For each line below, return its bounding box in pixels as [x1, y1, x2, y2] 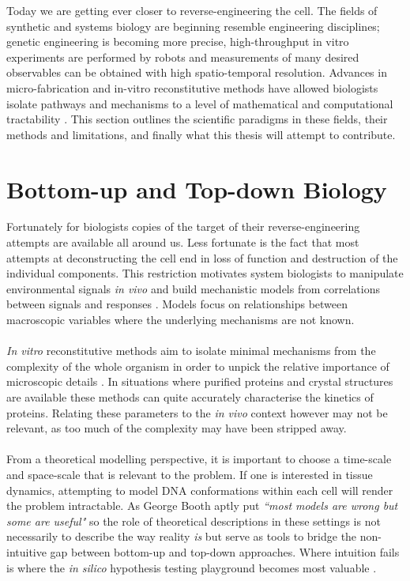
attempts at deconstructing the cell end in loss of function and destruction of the [6, 249, 398, 266]
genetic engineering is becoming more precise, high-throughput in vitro [6, 33, 349, 50]
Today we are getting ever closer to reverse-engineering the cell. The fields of [6, 2, 378, 18]
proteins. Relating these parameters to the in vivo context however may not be [6, 404, 388, 421]
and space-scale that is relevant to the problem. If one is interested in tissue [6, 466, 373, 482]
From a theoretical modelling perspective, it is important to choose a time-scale [6, 451, 392, 467]
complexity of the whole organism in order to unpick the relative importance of [6, 357, 389, 374]
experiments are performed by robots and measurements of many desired [6, 48, 359, 65]
